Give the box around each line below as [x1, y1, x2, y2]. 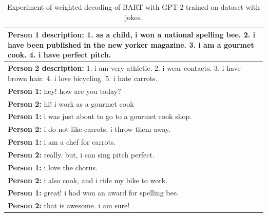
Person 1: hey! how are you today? [8, 85, 121, 96]
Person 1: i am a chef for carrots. [8, 136, 116, 147]
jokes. [125, 11, 142, 22]
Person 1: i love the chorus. [8, 162, 98, 172]
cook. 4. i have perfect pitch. [8, 49, 111, 60]
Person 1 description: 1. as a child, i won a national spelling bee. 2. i [8, 29, 256, 40]
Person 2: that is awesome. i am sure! [8, 200, 130, 211]
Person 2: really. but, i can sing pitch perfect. [8, 149, 155, 160]
